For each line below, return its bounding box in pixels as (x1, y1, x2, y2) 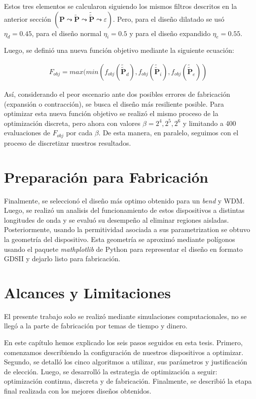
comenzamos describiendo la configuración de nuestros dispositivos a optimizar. (4, 347, 244, 357)
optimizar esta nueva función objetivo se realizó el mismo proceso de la (4, 108, 219, 119)
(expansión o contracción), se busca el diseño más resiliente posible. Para (4, 98, 224, 109)
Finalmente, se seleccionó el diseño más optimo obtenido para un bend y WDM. (4, 195, 245, 205)
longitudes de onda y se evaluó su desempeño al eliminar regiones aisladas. (4, 214, 229, 225)
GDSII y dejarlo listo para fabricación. (4, 253, 120, 264)
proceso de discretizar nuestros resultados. (4, 137, 131, 148)
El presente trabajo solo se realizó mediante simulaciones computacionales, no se (4, 311, 247, 321)
